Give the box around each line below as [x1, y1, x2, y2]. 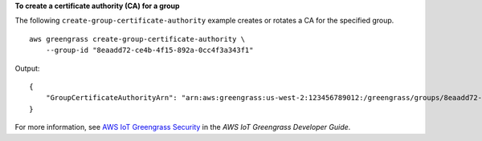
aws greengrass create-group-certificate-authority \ [29, 34, 245, 43]
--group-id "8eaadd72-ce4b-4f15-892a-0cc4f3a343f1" [45, 46, 254, 55]
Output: [14, 63, 40, 73]
